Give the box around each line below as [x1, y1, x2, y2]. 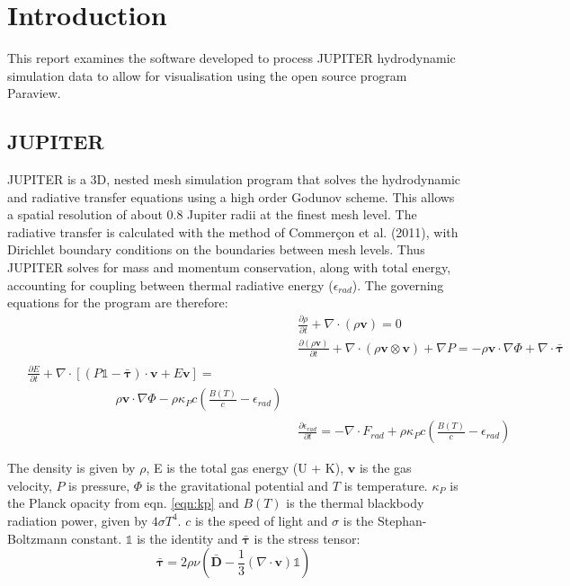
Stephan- [377, 511, 427, 529]
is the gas [359, 458, 412, 477]
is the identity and [137, 528, 238, 547]
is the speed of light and [194, 511, 328, 529]
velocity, [7, 475, 52, 494]
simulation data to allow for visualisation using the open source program [7, 66, 407, 84]
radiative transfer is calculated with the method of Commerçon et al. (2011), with [7, 222, 459, 241]
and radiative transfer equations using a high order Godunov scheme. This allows [7, 187, 455, 206]
